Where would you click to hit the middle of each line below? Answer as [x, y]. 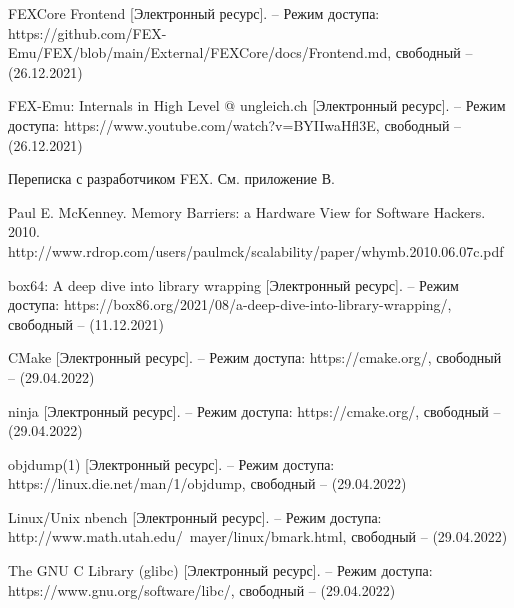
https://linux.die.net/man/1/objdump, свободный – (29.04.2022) [207, 483]
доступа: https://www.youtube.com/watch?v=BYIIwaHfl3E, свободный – [235, 124]
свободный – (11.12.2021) [86, 323]
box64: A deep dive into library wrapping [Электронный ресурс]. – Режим [233, 284]
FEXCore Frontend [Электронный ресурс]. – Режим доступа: [194, 13]
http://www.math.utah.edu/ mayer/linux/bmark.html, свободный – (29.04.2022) [258, 536]
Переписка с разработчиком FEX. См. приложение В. [171, 178]
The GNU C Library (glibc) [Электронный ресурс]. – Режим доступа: [220, 570]
